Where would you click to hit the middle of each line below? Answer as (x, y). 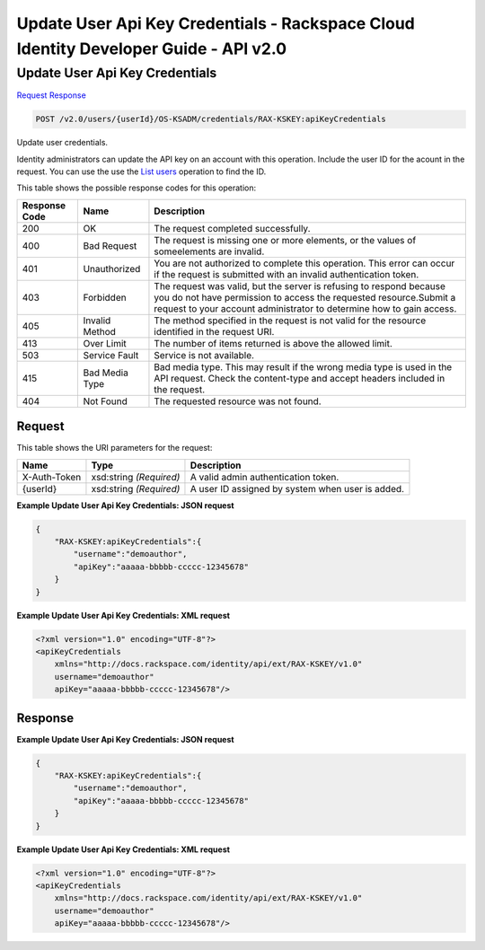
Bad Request (110, 245)
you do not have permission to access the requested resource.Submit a (305, 297)
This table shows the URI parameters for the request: (115, 448)
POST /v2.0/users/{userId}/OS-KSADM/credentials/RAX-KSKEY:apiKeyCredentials (211, 119)
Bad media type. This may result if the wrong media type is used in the (303, 366)
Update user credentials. (62, 143)
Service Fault (111, 355)
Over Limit (105, 343)
